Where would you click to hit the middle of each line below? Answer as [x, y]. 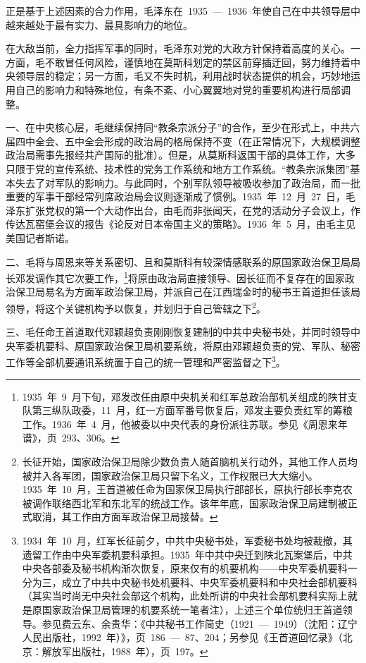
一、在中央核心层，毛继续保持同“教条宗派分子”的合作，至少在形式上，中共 [178, 127]
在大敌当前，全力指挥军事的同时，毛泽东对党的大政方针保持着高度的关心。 [178, 48]
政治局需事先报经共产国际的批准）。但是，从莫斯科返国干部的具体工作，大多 [181, 155]
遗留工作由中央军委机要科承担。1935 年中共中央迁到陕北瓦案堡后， [177, 554]
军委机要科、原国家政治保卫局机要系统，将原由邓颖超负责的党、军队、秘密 [188, 345]
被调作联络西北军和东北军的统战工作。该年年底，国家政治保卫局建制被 [185, 503]
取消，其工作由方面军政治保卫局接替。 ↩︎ [125, 517]
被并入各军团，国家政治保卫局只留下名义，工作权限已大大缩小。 [170, 475]
